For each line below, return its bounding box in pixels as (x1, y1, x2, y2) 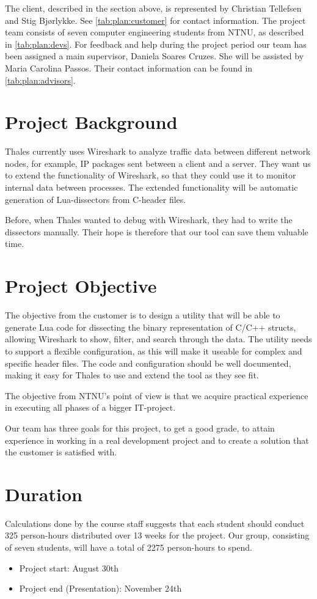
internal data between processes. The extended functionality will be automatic (5, 181, 298, 194)
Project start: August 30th (19, 561, 119, 574)
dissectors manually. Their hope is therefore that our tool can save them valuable (5, 225, 308, 238)
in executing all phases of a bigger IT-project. (5, 401, 176, 414)
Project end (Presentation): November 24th (19, 582, 182, 595)
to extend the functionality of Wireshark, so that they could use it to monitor (5, 169, 296, 182)
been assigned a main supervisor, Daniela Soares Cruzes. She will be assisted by (5, 50, 304, 62)
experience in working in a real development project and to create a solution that (5, 433, 309, 446)
